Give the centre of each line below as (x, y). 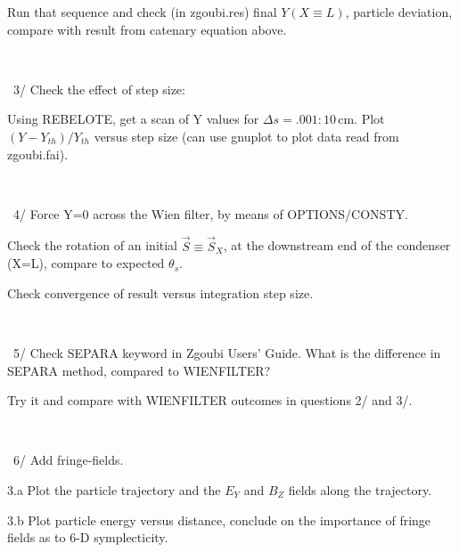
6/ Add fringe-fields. (68, 460)
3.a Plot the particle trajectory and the (114, 489)
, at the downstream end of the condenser (337, 245)
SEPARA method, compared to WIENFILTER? (139, 370)
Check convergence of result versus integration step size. (160, 292)
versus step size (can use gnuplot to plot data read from (246, 136)
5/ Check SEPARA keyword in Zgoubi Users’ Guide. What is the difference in (227, 352)
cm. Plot (361, 119)
